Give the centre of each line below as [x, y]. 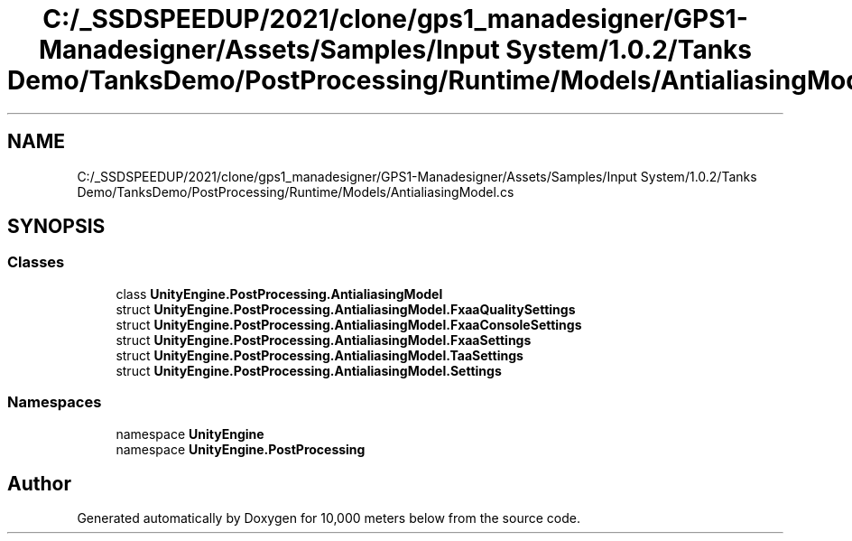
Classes [36, 262]
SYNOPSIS [56, 227]
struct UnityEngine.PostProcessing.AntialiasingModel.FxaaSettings [324, 340]
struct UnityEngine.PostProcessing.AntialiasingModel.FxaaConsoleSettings [349, 324]
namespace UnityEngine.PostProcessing [241, 449]
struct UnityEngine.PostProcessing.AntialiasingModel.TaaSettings [319, 355]
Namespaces [55, 402]
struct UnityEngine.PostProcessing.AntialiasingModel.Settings [309, 370]
